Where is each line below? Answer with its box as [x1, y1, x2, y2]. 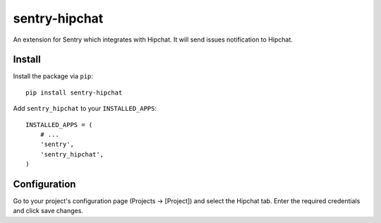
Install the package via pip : [13, 72, 93, 80]
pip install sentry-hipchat [25, 88, 123, 97]
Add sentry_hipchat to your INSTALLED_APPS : [13, 104, 157, 113]
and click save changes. [13, 207, 84, 215]
